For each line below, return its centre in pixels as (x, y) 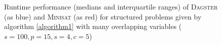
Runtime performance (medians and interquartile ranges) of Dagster (111, 6)
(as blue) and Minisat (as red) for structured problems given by (103, 16)
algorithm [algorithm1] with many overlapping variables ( (93, 26)
